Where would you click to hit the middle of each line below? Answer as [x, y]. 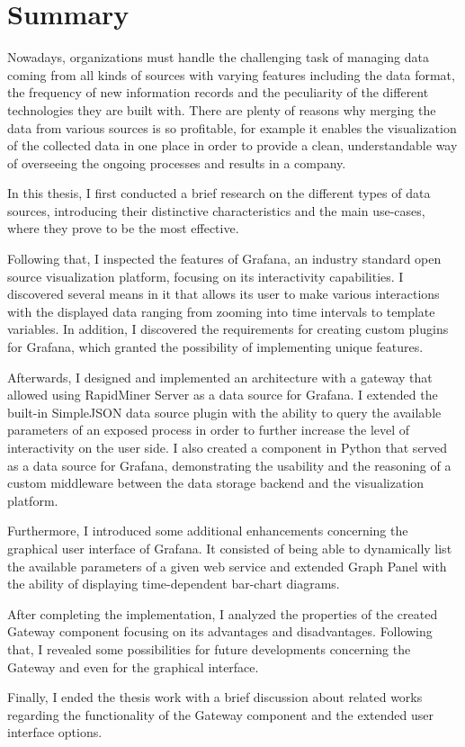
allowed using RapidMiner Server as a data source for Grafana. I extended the [223, 395]
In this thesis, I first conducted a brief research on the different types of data [219, 193]
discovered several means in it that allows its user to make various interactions [224, 294]
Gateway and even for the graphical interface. [133, 666]
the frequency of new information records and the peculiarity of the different [218, 92]
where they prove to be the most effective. [123, 228]
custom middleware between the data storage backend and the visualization [216, 483]
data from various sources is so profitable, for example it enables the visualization [232, 127]
